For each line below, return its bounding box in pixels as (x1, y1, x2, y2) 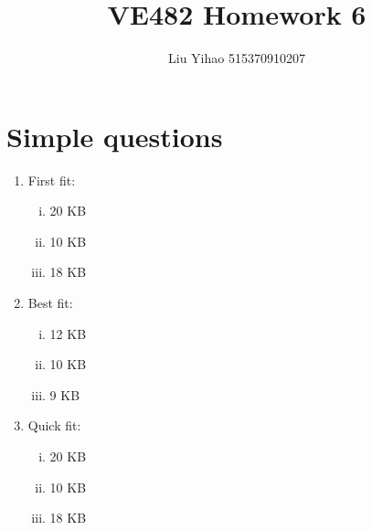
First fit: (27, 170, 76, 189)
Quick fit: (27, 416, 81, 435)
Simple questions (6, 117, 223, 154)
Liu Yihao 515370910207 (168, 48, 305, 68)
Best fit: (27, 293, 73, 313)
